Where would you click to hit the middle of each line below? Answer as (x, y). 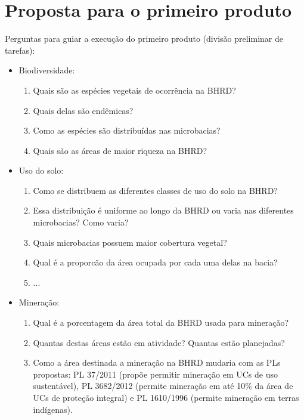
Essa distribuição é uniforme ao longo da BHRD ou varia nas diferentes (163, 210)
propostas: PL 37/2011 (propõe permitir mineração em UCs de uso (155, 374)
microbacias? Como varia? (81, 222)
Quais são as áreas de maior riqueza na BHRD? (120, 150)
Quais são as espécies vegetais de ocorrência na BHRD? (134, 90)
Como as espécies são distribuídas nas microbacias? (127, 130)
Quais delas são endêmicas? (83, 110)
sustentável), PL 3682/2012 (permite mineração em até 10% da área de (163, 386)
